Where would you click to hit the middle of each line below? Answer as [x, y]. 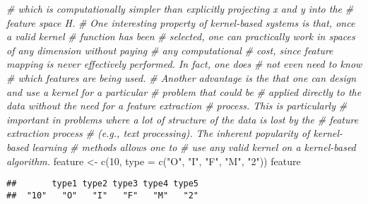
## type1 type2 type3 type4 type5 [103, 184]
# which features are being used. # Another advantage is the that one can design [182, 77]
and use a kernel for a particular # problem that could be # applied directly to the [184, 91]
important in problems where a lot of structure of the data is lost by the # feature [183, 119]
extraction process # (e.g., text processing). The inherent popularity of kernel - [175, 133]
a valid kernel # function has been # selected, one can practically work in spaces [181, 36]
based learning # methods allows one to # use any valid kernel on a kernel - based [181, 146]
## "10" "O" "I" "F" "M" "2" [103, 195]
